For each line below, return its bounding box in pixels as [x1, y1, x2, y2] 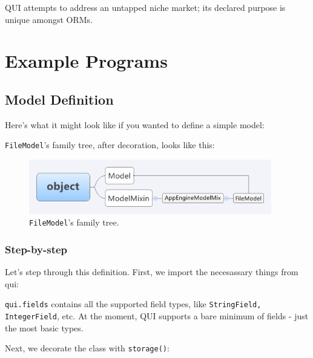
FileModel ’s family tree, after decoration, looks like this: [5, 138, 215, 151]
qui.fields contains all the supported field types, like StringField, [5, 298, 262, 310]
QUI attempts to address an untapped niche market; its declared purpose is [5, 1, 286, 13]
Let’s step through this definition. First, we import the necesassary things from [5, 265, 298, 278]
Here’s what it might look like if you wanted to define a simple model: [5, 118, 265, 131]
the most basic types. [5, 321, 84, 334]
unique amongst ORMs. [5, 13, 93, 25]
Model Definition [5, 89, 114, 108]
